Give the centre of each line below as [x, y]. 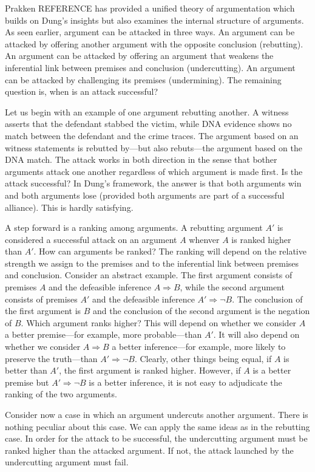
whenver [204, 239]
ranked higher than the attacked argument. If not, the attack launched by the [149, 450]
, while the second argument [232, 287]
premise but [27, 382]
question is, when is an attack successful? [82, 91]
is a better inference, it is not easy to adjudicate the [185, 382]
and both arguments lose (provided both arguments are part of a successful [145, 195]
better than [26, 370]
